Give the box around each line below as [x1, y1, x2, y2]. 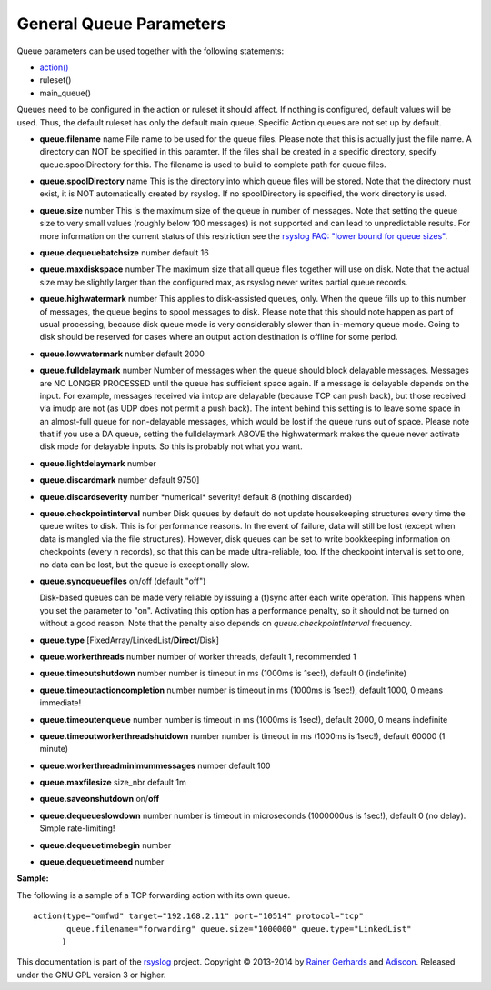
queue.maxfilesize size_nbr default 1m [39, 777, 186, 788]
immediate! [39, 697, 82, 708]
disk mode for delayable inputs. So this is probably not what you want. [39, 441, 304, 452]
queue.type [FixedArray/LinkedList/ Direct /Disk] [39, 635, 220, 645]
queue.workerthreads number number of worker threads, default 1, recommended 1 [39, 651, 356, 662]
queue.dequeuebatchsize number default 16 [39, 247, 209, 258]
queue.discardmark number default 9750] [39, 475, 200, 485]
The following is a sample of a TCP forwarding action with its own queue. [16, 889, 291, 900]
